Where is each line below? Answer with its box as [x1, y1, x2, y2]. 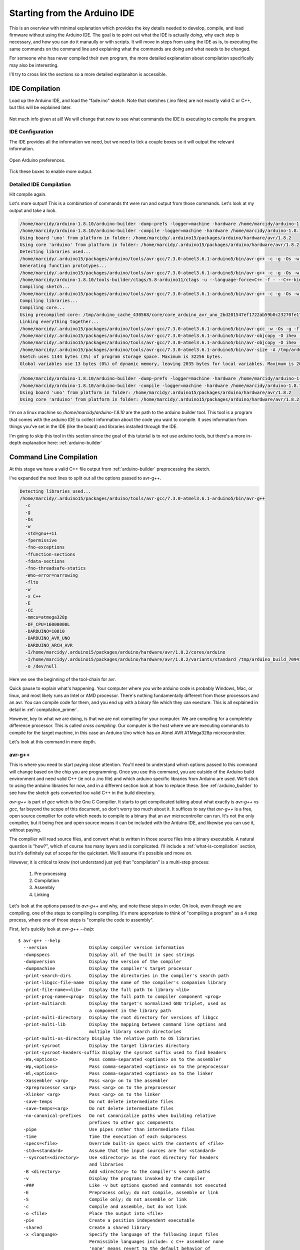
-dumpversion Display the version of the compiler [23, 958, 182, 964]
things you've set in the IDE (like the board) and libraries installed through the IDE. [9, 423, 178, 429]
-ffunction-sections [25, 551, 75, 557]
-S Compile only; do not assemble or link [23, 1196, 187, 1202]
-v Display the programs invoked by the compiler [23, 1175, 205, 1181]
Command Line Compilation [9, 452, 98, 461]
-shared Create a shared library [23, 1224, 150, 1230]
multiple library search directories [89, 1028, 182, 1034]
